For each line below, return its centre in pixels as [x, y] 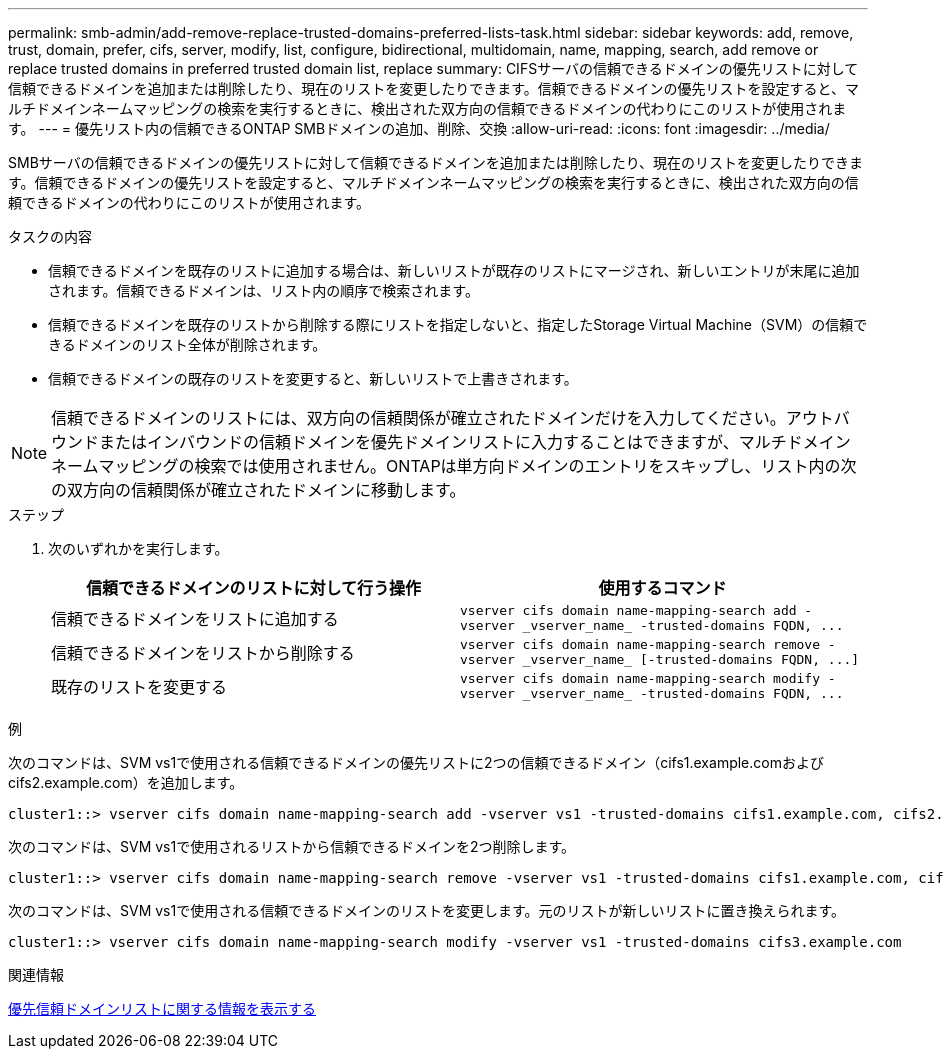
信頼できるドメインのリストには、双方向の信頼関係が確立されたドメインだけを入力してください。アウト [442, 418]
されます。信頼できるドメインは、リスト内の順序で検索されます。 [263, 290]
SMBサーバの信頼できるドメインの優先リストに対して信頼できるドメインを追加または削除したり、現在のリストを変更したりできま [436, 162]
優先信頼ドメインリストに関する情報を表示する [162, 1008]
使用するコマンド [662, 588]
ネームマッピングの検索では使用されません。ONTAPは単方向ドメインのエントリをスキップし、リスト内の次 [454, 466]
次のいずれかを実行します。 [138, 548]
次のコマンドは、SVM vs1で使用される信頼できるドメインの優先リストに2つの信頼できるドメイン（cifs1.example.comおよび [416, 762]
